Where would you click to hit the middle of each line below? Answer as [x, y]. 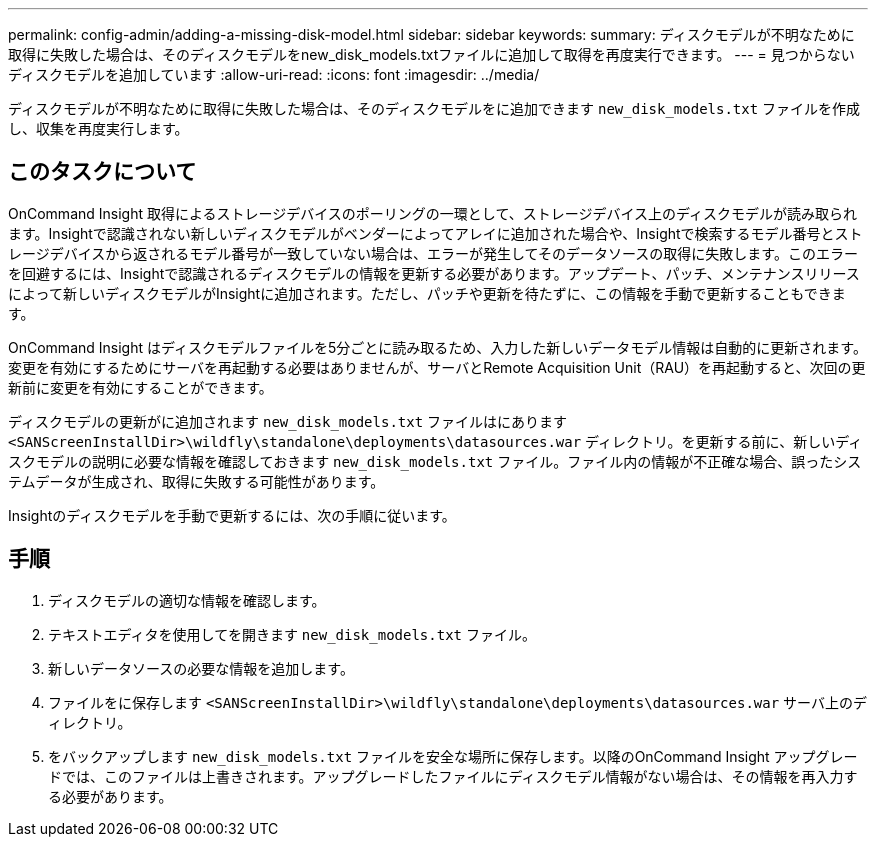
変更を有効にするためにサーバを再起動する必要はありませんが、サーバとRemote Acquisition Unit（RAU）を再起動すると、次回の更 [437, 367]
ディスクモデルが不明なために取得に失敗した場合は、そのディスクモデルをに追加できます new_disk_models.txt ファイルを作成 [434, 108]
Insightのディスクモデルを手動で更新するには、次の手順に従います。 [232, 515]
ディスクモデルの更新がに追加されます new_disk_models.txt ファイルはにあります [288, 421]
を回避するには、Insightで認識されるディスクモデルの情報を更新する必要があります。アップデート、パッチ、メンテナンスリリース [434, 273]
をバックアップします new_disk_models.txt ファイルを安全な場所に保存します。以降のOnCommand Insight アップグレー [453, 756]
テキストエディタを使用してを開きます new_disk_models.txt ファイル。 [292, 634]
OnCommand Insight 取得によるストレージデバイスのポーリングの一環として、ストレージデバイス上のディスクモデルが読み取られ [433, 213]
